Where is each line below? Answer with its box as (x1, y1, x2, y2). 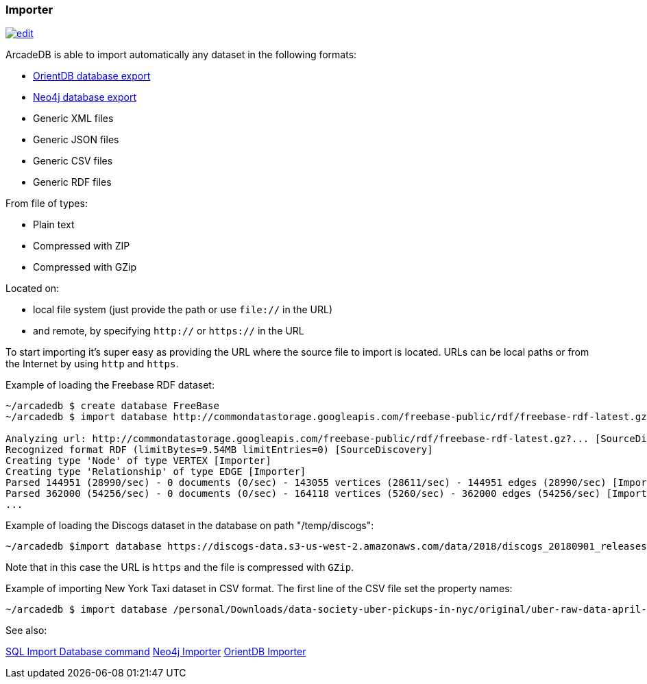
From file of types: (5, 197, 88, 210)
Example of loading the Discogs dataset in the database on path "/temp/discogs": (5, 520, 374, 532)
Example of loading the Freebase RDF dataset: (5, 379, 215, 391)
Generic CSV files (33, 155, 113, 167)
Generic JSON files (33, 134, 119, 146)
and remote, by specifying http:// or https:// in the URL (33, 325, 304, 337)
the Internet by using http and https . (5, 358, 179, 370)
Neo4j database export (33, 91, 137, 103)
